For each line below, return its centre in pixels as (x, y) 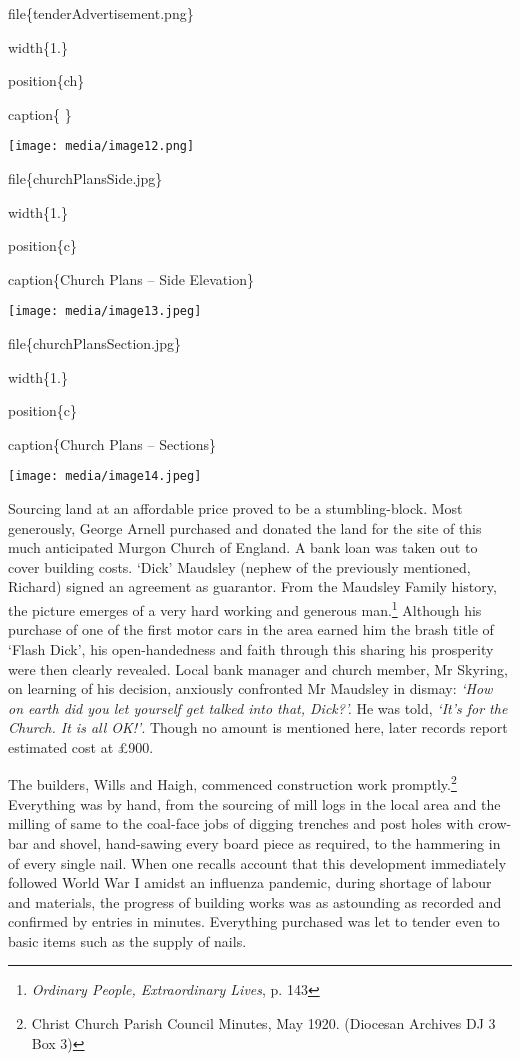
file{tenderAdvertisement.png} (101, 13)
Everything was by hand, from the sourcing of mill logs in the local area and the (254, 803)
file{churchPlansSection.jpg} (95, 343)
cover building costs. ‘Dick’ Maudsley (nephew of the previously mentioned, (239, 566)
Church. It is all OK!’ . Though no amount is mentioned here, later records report (258, 727)
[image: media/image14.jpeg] (105, 476)
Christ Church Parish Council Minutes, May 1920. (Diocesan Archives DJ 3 (263, 1023)
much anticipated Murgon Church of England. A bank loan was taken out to (243, 547)
